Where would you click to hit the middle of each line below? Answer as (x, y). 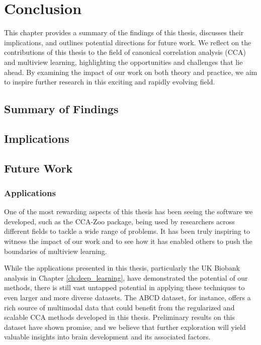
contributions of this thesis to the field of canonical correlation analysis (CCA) (125, 52)
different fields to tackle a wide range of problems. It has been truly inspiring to (127, 231)
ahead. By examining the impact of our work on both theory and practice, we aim (131, 72)
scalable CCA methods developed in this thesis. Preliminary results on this (120, 317)
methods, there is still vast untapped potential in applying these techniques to (124, 287)
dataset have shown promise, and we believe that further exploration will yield (125, 327)
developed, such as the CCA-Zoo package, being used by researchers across (119, 221)
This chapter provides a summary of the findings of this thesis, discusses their (124, 32)
